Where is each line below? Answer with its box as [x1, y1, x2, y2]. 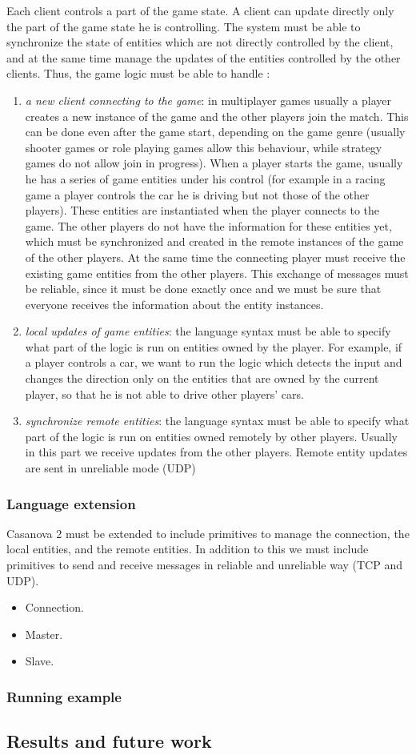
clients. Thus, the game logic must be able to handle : [6, 65, 270, 82]
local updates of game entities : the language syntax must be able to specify [25, 323, 391, 339]
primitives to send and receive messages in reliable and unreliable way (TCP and [6, 556, 402, 573]
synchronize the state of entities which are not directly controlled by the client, [6, 34, 394, 50]
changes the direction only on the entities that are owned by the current [25, 370, 379, 387]
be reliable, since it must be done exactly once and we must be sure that [25, 280, 382, 297]
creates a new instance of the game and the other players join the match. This [25, 107, 409, 124]
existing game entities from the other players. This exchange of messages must [25, 264, 409, 281]
